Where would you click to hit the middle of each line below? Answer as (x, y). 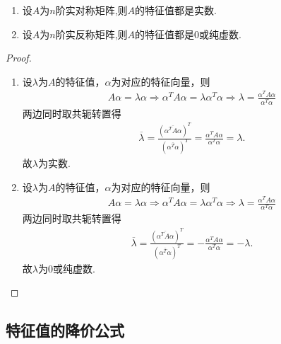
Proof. (19, 58)
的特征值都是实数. (176, 10)
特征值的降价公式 (65, 330)
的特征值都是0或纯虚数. (189, 34)
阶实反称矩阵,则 (91, 34)
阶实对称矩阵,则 (91, 10)
